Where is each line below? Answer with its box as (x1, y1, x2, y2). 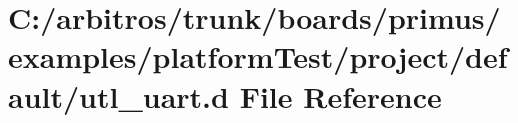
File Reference (239, 75, 442, 116)
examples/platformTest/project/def (8, 36, 508, 77)
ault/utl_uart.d (8, 75, 229, 116)
